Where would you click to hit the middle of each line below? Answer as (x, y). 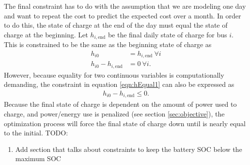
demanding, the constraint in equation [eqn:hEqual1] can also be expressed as (119, 84)
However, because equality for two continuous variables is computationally (114, 74)
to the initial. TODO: (36, 133)
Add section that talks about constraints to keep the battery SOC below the (129, 149)
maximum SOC (38, 158)
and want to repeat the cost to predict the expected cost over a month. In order (123, 15)
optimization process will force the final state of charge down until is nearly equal (125, 123)
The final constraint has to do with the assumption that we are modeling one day (125, 6)
